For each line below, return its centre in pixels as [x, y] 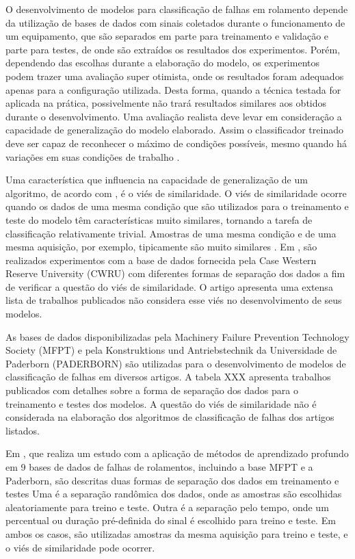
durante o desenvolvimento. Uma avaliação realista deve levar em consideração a [174, 116]
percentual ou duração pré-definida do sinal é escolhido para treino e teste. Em [171, 520]
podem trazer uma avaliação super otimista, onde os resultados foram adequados [175, 76]
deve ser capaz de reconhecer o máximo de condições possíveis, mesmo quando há [176, 143]
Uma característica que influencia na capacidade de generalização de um [157, 180]
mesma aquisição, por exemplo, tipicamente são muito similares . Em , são [161, 247]
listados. [23, 430]
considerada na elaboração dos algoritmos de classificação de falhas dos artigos [170, 417]
